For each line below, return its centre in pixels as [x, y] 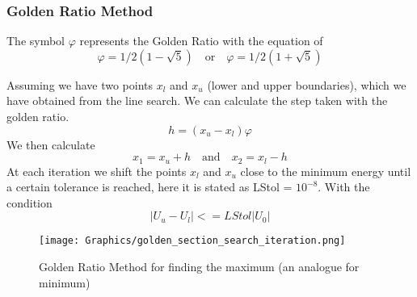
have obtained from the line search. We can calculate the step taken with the [197, 100]
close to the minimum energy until [326, 171]
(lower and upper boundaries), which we [307, 84]
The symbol [36, 41]
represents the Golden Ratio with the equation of [201, 41]
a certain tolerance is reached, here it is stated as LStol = [150, 187]
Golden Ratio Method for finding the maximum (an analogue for [199, 267]
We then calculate [51, 144]
